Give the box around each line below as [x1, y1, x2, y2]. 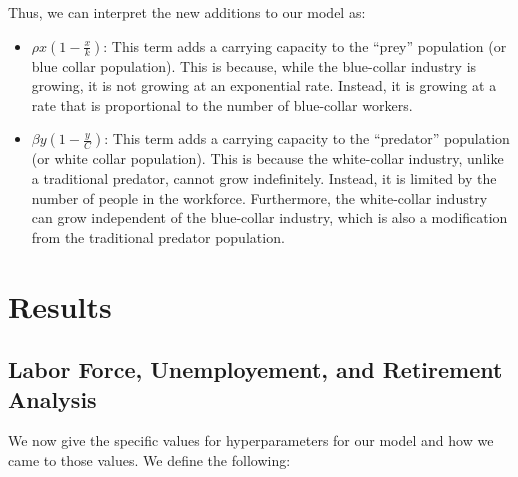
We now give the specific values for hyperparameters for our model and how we [8, 430, 494, 451]
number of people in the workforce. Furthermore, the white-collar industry [31, 187, 488, 208]
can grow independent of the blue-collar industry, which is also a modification [31, 207, 508, 228]
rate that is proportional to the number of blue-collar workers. [31, 94, 413, 115]
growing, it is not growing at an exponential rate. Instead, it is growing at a [31, 75, 497, 96]
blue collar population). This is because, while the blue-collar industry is [31, 55, 477, 76]
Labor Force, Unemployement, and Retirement [8, 354, 503, 385]
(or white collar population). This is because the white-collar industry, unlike [31, 148, 504, 169]
